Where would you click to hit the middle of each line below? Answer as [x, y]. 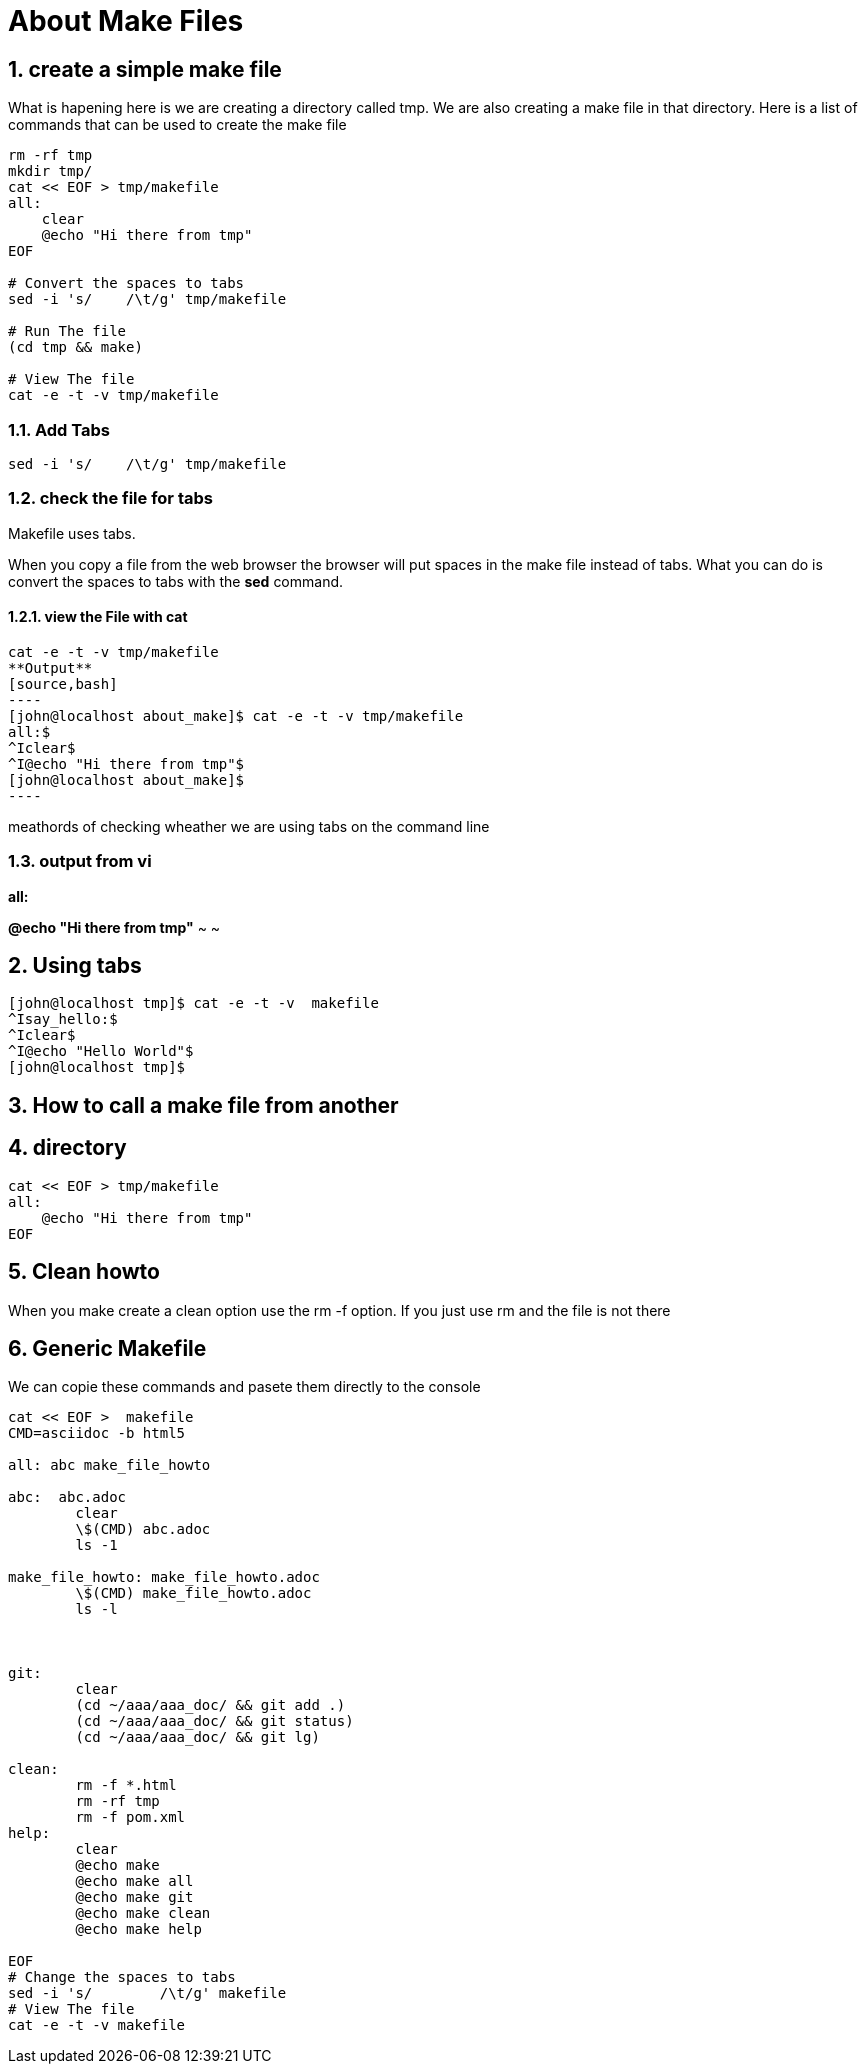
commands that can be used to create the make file [177, 125]
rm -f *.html [126, 1785]
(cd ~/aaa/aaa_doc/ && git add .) [210, 1705]
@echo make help [138, 1929]
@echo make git [134, 1897]
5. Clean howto [84, 1272]
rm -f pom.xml [130, 1817]
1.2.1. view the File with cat [98, 617]
